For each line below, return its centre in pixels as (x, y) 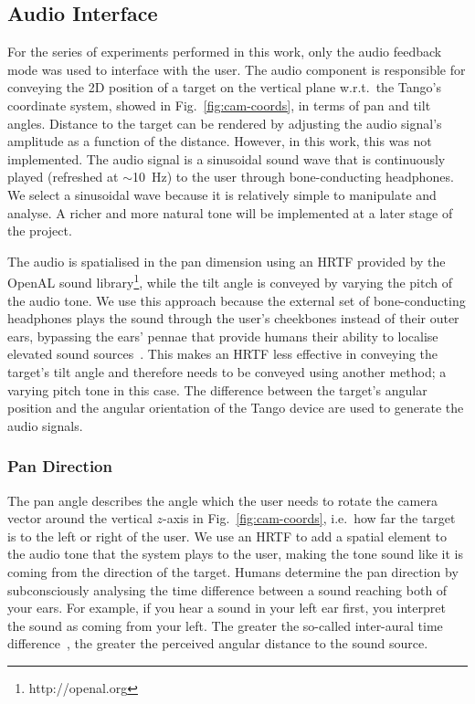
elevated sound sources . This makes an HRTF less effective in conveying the (223, 354)
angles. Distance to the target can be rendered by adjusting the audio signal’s (225, 123)
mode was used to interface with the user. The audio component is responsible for (237, 69)
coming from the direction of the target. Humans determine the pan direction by (233, 571)
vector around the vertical (80, 518)
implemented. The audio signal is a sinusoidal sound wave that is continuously (227, 158)
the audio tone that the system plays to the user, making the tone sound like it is (236, 554)
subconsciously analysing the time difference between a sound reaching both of (227, 589)
